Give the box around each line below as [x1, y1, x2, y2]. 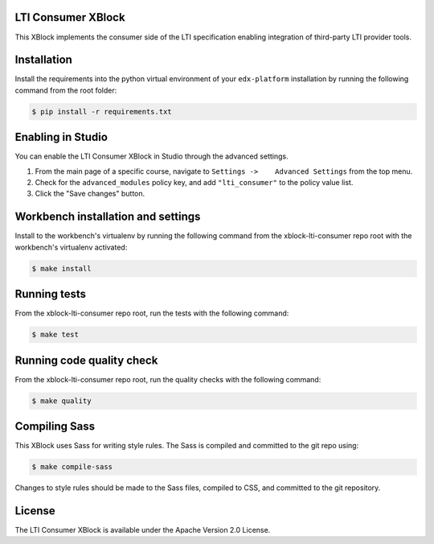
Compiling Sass [14, 419, 96, 434]
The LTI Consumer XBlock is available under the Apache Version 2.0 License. [14, 525, 271, 535]
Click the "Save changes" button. [35, 189, 145, 199]
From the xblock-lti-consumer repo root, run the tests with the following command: [14, 308, 289, 318]
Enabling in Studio [14, 130, 108, 144]
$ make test [31, 330, 80, 340]
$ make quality [31, 396, 92, 406]
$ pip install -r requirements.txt [31, 107, 172, 116]
